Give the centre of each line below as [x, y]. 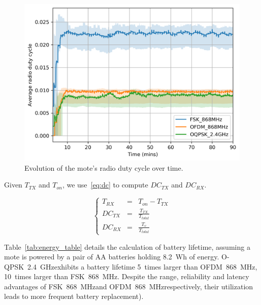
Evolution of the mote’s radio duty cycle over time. [104, 167]
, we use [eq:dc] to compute [105, 185]
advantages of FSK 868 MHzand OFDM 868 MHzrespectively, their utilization [129, 286]
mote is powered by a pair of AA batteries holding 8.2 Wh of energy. [112, 257]
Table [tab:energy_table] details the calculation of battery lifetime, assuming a [127, 246]
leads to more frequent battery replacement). [74, 296]
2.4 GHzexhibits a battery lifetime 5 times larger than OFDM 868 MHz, [142, 266]
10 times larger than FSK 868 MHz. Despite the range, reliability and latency [127, 276]
